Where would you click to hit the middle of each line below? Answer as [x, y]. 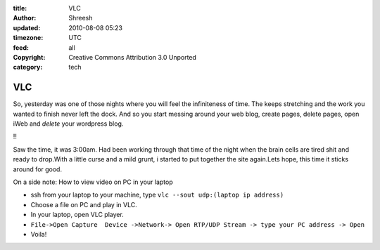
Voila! [39, 234]
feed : [21, 47]
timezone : [28, 38]
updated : [27, 27]
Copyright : [29, 57]
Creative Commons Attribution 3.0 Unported [133, 57]
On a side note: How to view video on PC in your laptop [93, 182]
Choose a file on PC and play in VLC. [84, 204]
